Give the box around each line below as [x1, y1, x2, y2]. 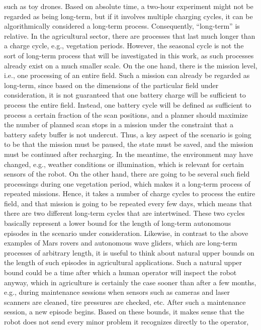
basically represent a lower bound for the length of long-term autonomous [4, 218, 231, 228]
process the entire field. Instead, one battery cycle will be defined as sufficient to [4, 99, 251, 110]
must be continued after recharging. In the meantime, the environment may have [4, 148, 253, 159]
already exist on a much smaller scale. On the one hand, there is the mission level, [4, 60, 257, 70]
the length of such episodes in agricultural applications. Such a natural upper [4, 257, 242, 268]
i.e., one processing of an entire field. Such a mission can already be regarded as [4, 70, 250, 80]
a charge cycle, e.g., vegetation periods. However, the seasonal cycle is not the [4, 40, 244, 51]
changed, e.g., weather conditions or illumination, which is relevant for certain [4, 158, 244, 169]
